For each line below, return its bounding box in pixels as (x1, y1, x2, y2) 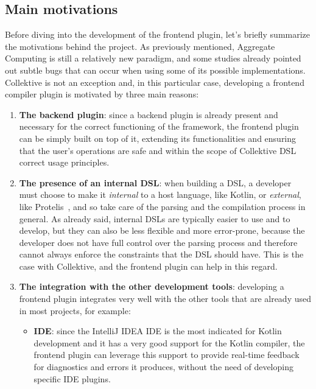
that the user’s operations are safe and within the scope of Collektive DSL (19, 144, 297, 156)
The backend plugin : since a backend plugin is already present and (19, 108, 278, 121)
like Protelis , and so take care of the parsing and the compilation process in (19, 200, 306, 212)
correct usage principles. (19, 156, 110, 169)
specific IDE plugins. (33, 372, 111, 385)
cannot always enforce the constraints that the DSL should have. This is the (19, 248, 304, 261)
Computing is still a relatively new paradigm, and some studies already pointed (5, 52, 301, 65)
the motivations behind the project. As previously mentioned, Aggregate (5, 40, 275, 52)
